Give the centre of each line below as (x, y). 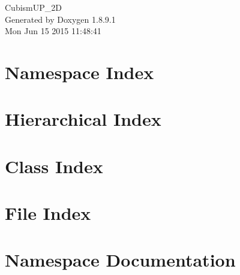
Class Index (54, 166)
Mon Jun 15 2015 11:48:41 (53, 31)
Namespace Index (79, 72)
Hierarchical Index (83, 119)
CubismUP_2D (33, 7)
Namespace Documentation (120, 260)
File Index (48, 213)
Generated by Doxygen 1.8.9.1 (60, 19)
